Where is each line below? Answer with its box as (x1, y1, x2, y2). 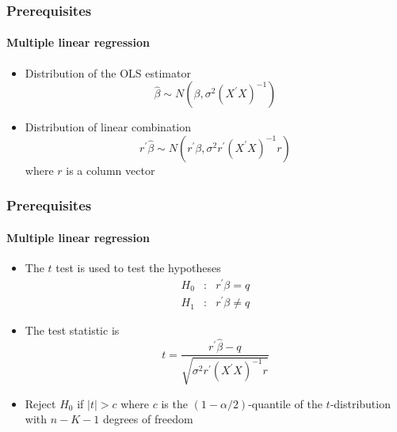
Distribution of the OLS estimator (25, 64, 191, 81)
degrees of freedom (102, 411, 193, 427)
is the (161, 395, 188, 411)
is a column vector (66, 161, 155, 178)
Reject (25, 395, 56, 411)
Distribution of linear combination (25, 119, 192, 135)
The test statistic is (25, 322, 120, 339)
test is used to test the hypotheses (55, 260, 221, 276)
